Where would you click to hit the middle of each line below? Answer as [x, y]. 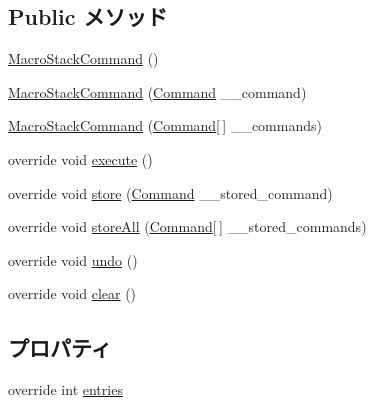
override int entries [65, 389]
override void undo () [73, 259]
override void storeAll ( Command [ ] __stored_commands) [187, 226]
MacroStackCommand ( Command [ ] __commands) [165, 125]
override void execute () [80, 158]
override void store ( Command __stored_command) [170, 192]
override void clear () [72, 293]
